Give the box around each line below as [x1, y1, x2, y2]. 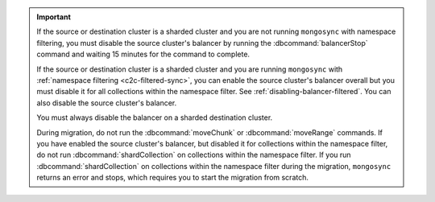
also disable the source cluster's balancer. [36, 97, 177, 108]
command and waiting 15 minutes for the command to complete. [36, 49, 250, 60]
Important [36, 12, 72, 22]
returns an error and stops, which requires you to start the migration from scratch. [36, 173, 309, 183]
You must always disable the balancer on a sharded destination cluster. [36, 113, 273, 122]
